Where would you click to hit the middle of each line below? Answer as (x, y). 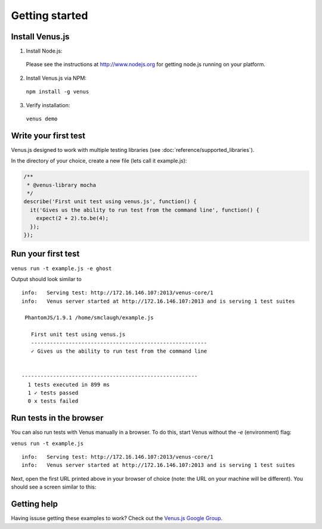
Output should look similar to (46, 279)
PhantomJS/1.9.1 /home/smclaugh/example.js (89, 318)
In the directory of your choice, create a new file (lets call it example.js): (99, 161)
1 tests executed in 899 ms (69, 385)
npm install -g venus (58, 92)
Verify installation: (48, 105)
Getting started (49, 15)
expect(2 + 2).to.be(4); (72, 218)
